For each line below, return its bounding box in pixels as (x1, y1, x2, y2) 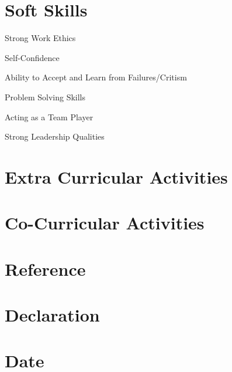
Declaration (5, 303, 100, 326)
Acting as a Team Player (5, 110, 94, 123)
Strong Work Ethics (5, 32, 76, 44)
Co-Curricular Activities (5, 211, 205, 235)
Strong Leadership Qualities (5, 130, 105, 143)
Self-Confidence (5, 51, 60, 63)
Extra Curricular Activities (5, 164, 228, 188)
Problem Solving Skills (5, 90, 86, 103)
